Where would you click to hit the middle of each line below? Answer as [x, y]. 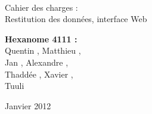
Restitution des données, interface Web [76, 19]
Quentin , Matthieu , [43, 50]
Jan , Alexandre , [37, 62]
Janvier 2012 [28, 105]
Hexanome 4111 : [41, 38]
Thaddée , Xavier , [39, 74]
